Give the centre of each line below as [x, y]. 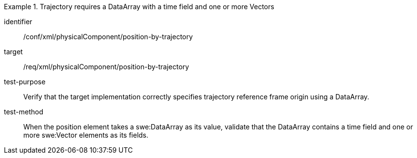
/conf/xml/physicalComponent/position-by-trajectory [108, 37]
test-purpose [25, 82]
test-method [24, 112]
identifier [18, 22]
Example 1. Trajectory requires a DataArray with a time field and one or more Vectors [139, 7]
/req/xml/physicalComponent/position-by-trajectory [106, 67]
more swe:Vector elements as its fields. [86, 135]
